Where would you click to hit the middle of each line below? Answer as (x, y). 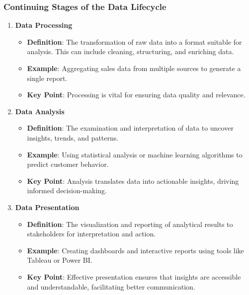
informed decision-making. (67, 190)
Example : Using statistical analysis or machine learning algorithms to (135, 154)
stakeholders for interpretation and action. (91, 234)
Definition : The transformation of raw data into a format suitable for (134, 41)
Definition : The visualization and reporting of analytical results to (130, 224)
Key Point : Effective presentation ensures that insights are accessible (134, 276)
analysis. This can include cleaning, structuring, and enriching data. (130, 51)
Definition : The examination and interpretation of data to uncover (130, 128)
